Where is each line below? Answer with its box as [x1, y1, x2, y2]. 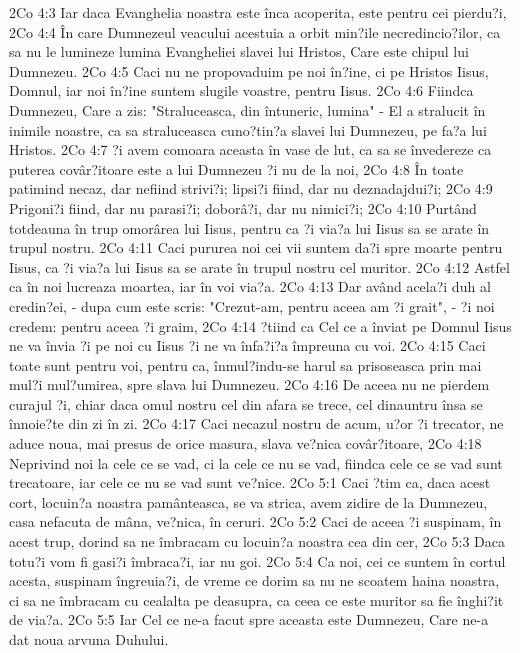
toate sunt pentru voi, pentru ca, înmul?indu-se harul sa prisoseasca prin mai [9, 354, 482, 375]
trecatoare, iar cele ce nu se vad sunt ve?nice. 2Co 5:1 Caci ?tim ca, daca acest [9, 472, 491, 493]
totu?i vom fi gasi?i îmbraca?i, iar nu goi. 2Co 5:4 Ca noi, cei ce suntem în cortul [9, 550, 506, 571]
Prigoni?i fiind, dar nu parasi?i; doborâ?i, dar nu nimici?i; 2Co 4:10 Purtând [9, 197, 477, 218]
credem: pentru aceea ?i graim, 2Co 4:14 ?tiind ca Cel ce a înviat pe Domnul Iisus [9, 315, 512, 336]
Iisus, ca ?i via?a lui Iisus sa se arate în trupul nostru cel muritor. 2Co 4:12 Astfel [9, 256, 510, 277]
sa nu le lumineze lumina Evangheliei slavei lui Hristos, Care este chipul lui [9, 41, 469, 62]
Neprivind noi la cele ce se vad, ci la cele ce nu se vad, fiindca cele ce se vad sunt [9, 452, 503, 473]
